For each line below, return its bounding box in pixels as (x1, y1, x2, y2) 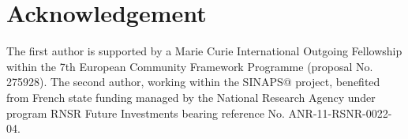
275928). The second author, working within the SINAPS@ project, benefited (6, 73, 380, 90)
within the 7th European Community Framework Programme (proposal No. (6, 58, 373, 74)
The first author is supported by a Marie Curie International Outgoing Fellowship (6, 43, 402, 59)
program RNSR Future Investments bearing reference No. (6, 104, 285, 121)
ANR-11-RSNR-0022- (288, 104, 392, 121)
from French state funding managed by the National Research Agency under (6, 88, 376, 105)
